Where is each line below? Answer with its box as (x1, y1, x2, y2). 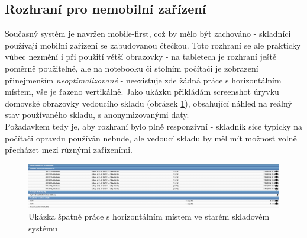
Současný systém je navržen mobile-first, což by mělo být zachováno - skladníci (5, 27, 291, 40)
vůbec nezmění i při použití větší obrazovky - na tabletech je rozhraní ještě (5, 50, 277, 63)
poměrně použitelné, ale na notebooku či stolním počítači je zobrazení (5, 62, 258, 74)
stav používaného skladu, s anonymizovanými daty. (5, 108, 189, 121)
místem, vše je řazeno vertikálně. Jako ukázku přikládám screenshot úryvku (5, 85, 279, 98)
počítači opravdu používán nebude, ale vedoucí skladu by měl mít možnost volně (5, 131, 297, 144)
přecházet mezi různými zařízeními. (5, 143, 133, 156)
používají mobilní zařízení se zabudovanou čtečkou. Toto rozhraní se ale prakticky (5, 38, 301, 51)
